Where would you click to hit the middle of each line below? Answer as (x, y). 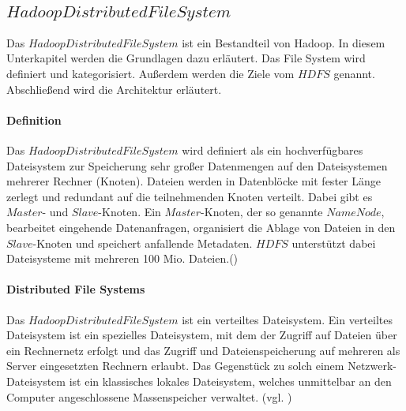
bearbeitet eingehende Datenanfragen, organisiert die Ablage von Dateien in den (201, 227)
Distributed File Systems (76, 289)
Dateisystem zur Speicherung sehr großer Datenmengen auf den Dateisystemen (197, 165)
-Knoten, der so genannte (262, 212)
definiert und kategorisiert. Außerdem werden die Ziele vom (150, 73)
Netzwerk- (372, 366)
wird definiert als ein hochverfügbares (273, 149)
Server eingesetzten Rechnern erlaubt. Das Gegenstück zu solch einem (175, 366)
